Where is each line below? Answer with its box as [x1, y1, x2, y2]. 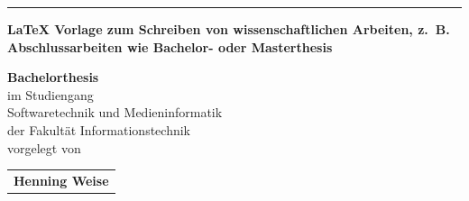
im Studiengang [7, 85, 94, 104]
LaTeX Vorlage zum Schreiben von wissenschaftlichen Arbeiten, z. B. [7, 20, 450, 38]
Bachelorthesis [7, 68, 99, 87]
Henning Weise [14, 170, 109, 189]
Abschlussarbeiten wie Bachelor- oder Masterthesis [7, 37, 333, 56]
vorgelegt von [7, 138, 81, 157]
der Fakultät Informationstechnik [7, 120, 190, 139]
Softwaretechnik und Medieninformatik [7, 103, 223, 122]
